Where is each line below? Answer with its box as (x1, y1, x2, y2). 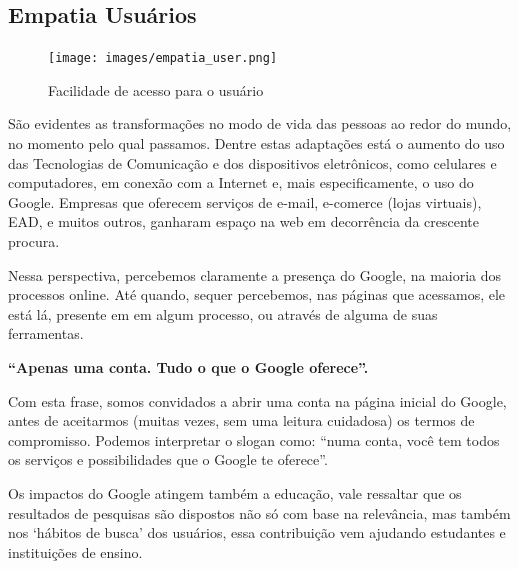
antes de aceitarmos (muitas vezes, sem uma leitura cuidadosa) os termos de (8, 410, 475, 431)
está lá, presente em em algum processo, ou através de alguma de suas (8, 303, 438, 324)
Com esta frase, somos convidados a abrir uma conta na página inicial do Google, (8, 390, 507, 411)
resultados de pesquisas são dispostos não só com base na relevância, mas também (8, 502, 511, 523)
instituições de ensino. (8, 541, 143, 562)
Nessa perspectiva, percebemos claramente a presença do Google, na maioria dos (8, 264, 502, 285)
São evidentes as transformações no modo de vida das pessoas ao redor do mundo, (8, 113, 512, 134)
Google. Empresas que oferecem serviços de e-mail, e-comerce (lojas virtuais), (8, 191, 482, 212)
